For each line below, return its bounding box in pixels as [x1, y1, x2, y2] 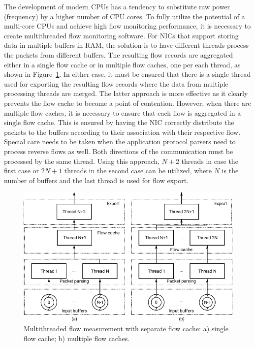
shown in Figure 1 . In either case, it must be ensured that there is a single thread [4, 69, 251, 79]
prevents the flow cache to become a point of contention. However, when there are [4, 97, 251, 108]
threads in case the [181, 156, 238, 166]
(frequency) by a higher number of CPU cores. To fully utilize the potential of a [4, 11, 245, 21]
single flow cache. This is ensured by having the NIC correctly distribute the [4, 117, 234, 127]
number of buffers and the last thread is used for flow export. [4, 175, 189, 185]
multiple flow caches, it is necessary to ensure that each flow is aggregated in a [4, 107, 241, 118]
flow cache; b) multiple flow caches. [24, 333, 130, 343]
